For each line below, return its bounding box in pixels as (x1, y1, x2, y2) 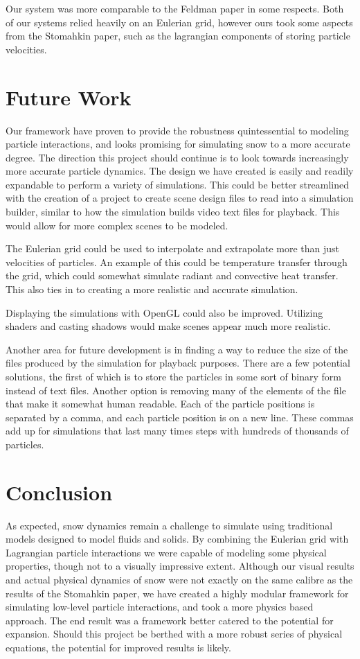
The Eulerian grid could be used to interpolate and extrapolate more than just (6, 241, 340, 256)
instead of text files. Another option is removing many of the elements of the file (6, 383, 346, 397)
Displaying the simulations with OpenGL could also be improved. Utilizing (6, 305, 323, 319)
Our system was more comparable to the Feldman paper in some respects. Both (6, 1, 344, 15)
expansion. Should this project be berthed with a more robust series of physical (6, 626, 343, 641)
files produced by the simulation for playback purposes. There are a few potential (6, 355, 350, 370)
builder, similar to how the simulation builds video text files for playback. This (6, 204, 340, 219)
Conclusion (6, 477, 113, 506)
